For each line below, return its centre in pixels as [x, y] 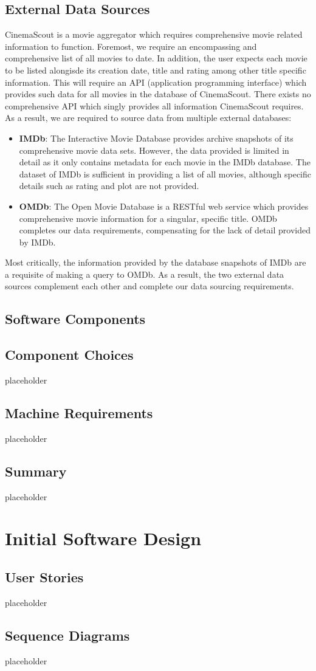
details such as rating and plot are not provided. [109, 186]
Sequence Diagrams [67, 635]
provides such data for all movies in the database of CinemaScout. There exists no [158, 94]
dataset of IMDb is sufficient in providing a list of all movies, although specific [165, 174]
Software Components [75, 319]
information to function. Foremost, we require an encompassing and [131, 46]
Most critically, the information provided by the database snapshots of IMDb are [156, 262]
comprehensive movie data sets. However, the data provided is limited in [154, 150]
